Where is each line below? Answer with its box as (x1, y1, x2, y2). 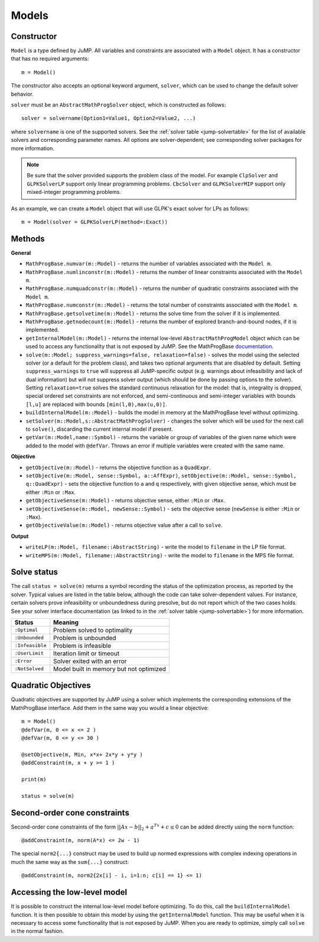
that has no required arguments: (11, 55, 89, 62)
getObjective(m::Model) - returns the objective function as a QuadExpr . (25, 464, 211, 471)
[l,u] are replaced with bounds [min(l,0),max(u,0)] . (25, 401, 168, 408)
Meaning (53, 618, 79, 626)
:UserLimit (14, 650, 44, 657)
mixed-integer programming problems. (27, 189, 121, 196)
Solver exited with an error (53, 657, 127, 665)
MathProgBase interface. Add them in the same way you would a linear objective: (11, 704, 209, 712)
